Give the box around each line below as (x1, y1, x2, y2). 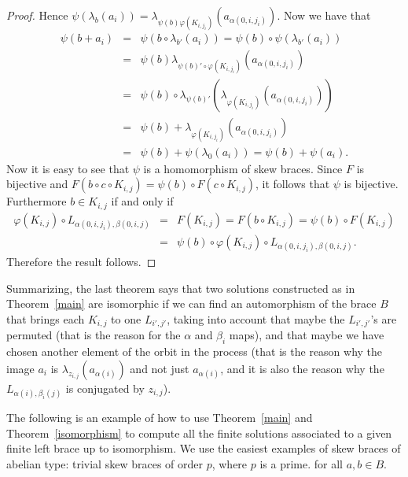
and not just (130, 360, 189, 376)
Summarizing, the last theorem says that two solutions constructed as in (6, 279, 355, 296)
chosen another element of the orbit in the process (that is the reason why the (6, 343, 383, 360)
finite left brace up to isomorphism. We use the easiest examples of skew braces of (6, 440, 401, 457)
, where (211, 455, 248, 471)
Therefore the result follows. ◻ (6, 253, 156, 270)
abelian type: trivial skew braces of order (6, 455, 203, 471)
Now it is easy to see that (6, 160, 130, 176)
